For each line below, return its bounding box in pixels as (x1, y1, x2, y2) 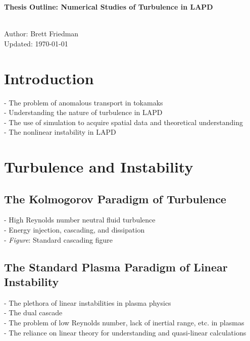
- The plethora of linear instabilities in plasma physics (4, 297, 171, 308)
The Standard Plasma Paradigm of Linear (4, 259, 228, 274)
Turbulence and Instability (4, 156, 193, 177)
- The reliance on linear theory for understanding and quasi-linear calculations (4, 327, 246, 337)
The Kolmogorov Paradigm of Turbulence (4, 191, 226, 206)
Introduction (4, 68, 94, 88)
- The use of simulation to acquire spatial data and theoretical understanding (4, 117, 243, 127)
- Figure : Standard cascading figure (4, 234, 113, 245)
